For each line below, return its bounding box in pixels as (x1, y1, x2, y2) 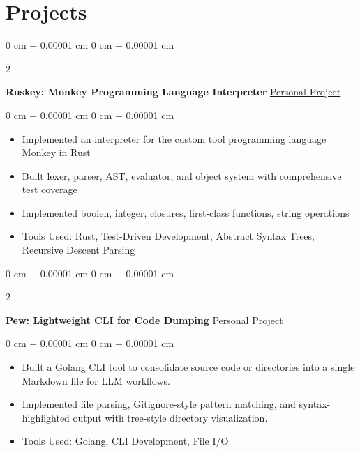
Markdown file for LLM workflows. (22, 373, 170, 387)
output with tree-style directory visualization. (73, 410, 268, 424)
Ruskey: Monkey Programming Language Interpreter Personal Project (6, 84, 341, 99)
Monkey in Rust (22, 145, 91, 160)
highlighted (22, 410, 70, 424)
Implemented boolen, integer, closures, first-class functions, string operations (22, 205, 350, 220)
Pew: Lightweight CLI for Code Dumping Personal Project (6, 312, 283, 327)
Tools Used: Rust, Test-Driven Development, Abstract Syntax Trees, (22, 229, 315, 243)
